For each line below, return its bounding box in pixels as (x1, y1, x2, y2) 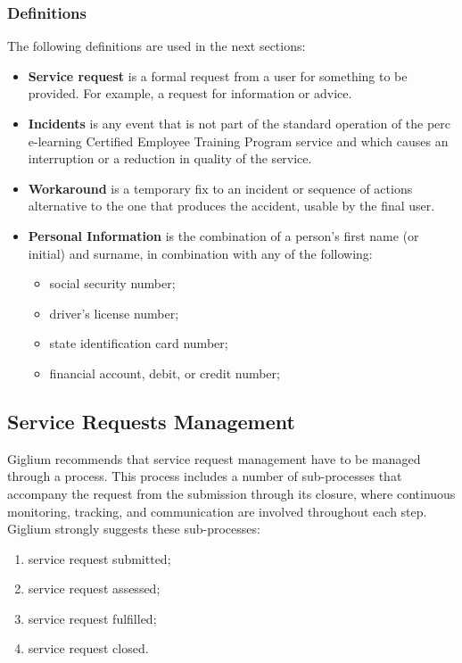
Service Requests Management (7, 407, 295, 435)
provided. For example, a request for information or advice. (28, 84, 352, 103)
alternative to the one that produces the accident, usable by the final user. (28, 196, 435, 215)
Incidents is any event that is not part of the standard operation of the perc (28, 114, 451, 132)
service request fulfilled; (28, 609, 157, 627)
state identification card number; (49, 334, 228, 352)
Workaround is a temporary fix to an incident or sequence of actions (28, 178, 413, 197)
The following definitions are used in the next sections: (7, 37, 306, 55)
